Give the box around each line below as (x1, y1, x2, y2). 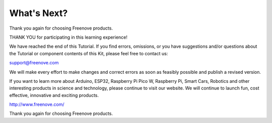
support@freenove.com (9, 60, 59, 66)
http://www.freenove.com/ (9, 101, 64, 107)
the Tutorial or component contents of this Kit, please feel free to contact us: (9, 50, 168, 56)
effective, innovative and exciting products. (9, 92, 99, 98)
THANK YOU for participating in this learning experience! (9, 34, 128, 40)
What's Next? (9, 8, 68, 19)
